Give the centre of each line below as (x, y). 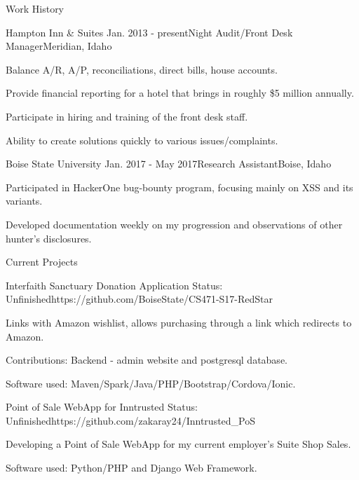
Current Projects (42, 262)
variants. (24, 201)
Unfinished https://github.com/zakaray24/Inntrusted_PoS (131, 420)
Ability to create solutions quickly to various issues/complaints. (142, 140)
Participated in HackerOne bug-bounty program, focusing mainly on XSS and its (179, 187)
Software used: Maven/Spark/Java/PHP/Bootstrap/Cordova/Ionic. (151, 383)
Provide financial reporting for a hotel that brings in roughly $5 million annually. (180, 93)
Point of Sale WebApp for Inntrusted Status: (102, 407)
